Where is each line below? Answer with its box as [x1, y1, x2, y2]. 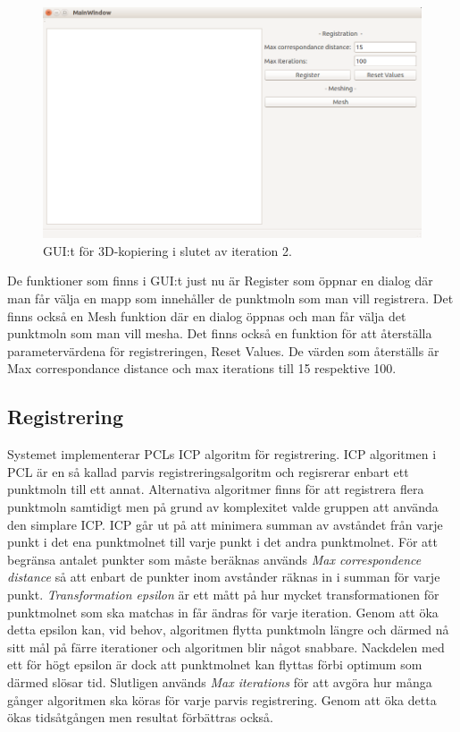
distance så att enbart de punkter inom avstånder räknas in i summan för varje [7, 567, 440, 586]
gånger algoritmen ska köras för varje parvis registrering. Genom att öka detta [7, 690, 437, 709]
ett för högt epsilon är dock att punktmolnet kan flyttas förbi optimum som [7, 655, 422, 674]
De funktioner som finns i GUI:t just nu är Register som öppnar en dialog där [7, 271, 433, 290]
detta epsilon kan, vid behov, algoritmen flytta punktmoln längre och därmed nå [7, 620, 449, 639]
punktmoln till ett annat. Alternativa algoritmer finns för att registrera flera [7, 480, 424, 498]
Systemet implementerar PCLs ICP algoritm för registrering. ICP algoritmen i [7, 445, 437, 464]
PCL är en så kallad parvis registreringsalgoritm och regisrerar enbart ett [7, 462, 409, 481]
